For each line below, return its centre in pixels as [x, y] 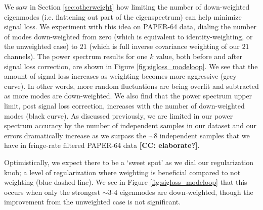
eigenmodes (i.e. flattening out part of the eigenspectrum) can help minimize [123, 16]
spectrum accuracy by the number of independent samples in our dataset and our [130, 125]
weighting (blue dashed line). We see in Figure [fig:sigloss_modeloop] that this [126, 182]
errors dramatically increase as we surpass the [75, 135]
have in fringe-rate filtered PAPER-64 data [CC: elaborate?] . [102, 145]
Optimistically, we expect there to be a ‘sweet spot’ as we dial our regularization [129, 162]
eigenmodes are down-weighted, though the [186, 192]
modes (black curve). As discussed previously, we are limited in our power [119, 115]
